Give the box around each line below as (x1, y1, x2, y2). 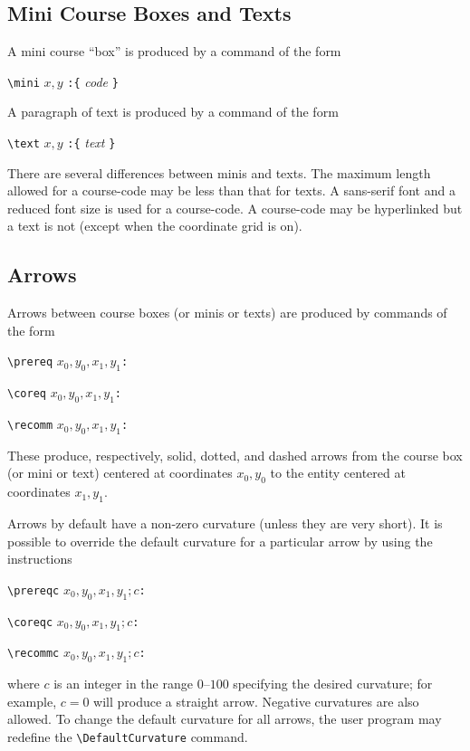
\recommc (7, 647, 60, 661)
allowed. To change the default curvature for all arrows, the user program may (7, 709, 442, 728)
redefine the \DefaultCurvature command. (7, 727, 248, 746)
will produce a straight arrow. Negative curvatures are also (93, 691, 419, 710)
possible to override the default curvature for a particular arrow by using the (7, 531, 433, 550)
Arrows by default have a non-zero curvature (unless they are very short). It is (7, 514, 443, 533)
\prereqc (7, 584, 60, 597)
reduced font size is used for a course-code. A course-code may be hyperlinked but (7, 198, 463, 217)
